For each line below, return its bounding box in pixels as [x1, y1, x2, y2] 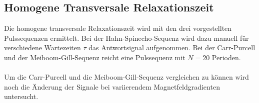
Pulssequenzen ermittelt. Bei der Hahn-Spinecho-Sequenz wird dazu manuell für [4, 32, 249, 43]
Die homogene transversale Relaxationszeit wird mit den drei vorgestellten [4, 23, 232, 33]
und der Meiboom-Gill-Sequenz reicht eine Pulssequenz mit [4, 52, 185, 62]
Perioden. [211, 52, 241, 62]
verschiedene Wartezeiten [4, 42, 81, 53]
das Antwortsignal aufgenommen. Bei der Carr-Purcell [88, 42, 255, 53]
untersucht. [4, 91, 38, 102]
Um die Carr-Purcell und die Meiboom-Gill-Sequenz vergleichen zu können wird [4, 72, 249, 82]
